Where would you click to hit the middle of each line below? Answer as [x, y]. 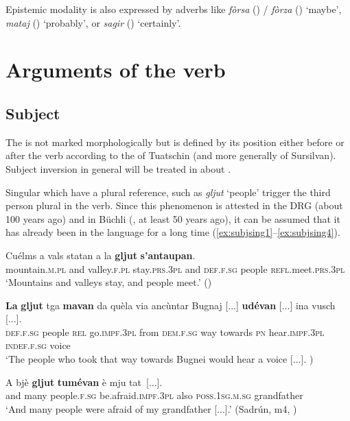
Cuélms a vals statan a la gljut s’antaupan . [101, 255]
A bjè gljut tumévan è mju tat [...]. [84, 382]
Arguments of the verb [116, 70]
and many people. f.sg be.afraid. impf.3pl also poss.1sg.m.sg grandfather [154, 395]
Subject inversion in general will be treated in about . [118, 168]
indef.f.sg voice [38, 345]
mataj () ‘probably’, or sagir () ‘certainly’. [93, 22]
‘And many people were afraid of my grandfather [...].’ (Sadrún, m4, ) [151, 408]
